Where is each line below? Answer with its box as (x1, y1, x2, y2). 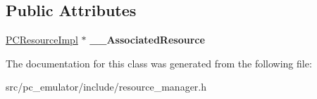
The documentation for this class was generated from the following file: (6, 55, 312, 70)
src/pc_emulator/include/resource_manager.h (6, 79, 207, 94)
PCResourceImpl (6, 32, 78, 47)
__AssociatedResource (89, 32, 205, 47)
